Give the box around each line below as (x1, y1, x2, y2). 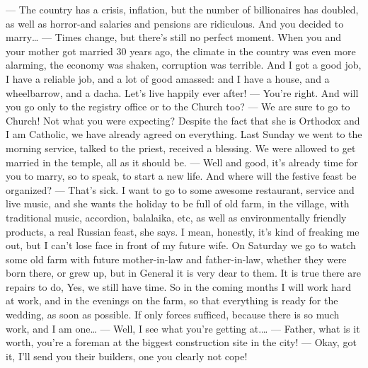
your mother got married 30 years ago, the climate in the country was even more (6, 43, 356, 58)
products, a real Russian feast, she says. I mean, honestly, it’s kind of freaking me (6, 224, 360, 238)
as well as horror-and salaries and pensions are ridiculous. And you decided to (6, 16, 344, 30)
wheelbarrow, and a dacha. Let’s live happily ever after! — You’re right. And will (6, 85, 359, 100)
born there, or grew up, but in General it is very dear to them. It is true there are (6, 265, 361, 280)
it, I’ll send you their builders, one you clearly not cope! (6, 348, 248, 363)
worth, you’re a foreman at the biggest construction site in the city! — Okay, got (6, 335, 357, 350)
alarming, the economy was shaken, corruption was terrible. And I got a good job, (6, 57, 362, 72)
